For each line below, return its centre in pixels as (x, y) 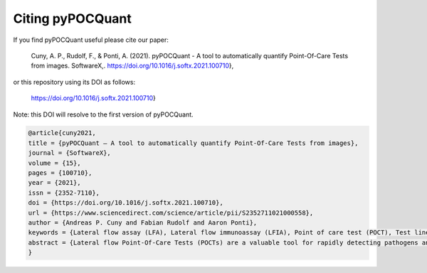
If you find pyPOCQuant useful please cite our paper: (91, 40)
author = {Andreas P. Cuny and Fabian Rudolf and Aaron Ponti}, (143, 223)
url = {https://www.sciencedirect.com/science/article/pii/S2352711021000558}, (171, 213)
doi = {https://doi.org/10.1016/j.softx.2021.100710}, (126, 203)
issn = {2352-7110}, (64, 193)
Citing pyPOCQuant (72, 18)
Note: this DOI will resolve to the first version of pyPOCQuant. (103, 114)
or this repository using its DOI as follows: (74, 82)
